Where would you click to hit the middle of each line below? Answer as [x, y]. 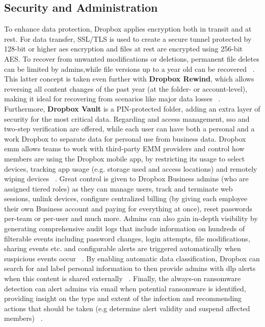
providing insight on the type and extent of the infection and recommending [123, 298]
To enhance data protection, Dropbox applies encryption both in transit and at [128, 29]
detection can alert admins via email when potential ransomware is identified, [125, 288]
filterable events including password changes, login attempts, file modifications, [127, 238]
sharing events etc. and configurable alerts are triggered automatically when [123, 248]
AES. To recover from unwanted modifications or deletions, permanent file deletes [132, 58]
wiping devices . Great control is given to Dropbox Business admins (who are [126, 179]
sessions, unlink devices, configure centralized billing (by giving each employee [126, 198]
